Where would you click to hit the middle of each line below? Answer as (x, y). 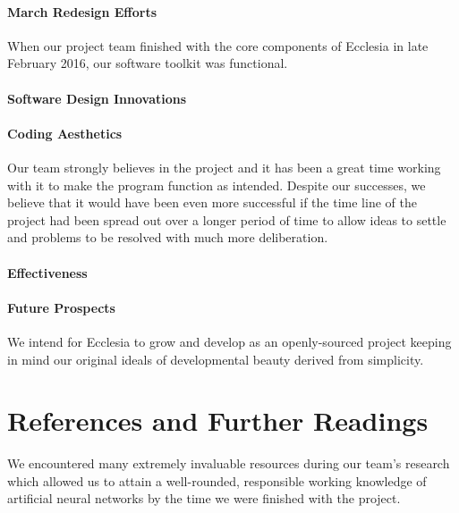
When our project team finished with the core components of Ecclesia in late (218, 45)
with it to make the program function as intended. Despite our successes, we (217, 185)
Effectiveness (47, 272)
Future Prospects (61, 307)
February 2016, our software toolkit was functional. (148, 63)
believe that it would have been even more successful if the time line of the (212, 202)
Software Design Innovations (97, 98)
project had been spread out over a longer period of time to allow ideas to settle (227, 219)
